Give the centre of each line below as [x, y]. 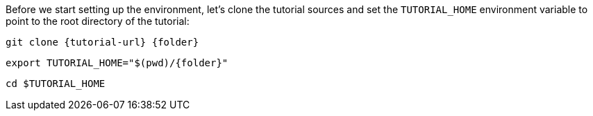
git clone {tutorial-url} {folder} [102, 42]
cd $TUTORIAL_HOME [56, 84]
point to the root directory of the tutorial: [98, 21]
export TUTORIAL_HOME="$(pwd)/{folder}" [117, 63]
